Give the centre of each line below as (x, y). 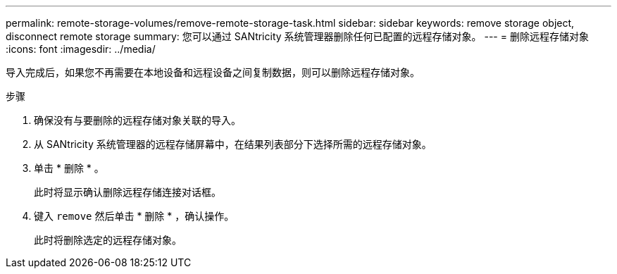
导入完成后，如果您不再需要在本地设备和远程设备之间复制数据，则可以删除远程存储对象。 (213, 72)
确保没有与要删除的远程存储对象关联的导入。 (137, 120)
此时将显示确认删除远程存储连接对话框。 (127, 192)
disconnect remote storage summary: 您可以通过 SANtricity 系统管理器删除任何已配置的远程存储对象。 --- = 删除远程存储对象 (297, 36)
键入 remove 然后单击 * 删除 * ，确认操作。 (134, 216)
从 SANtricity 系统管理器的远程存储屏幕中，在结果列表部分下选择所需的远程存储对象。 (233, 144)
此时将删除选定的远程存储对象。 (108, 240)
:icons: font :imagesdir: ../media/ (81, 49)
